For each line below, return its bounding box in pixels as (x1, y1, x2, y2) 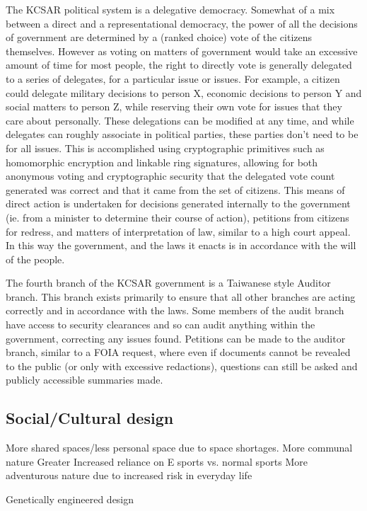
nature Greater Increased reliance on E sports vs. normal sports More (6, 454, 308, 469)
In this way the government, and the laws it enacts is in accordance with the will (6, 238, 356, 253)
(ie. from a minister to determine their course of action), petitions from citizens (6, 209, 349, 224)
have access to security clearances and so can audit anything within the (6, 317, 315, 332)
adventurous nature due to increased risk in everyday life (6, 468, 252, 483)
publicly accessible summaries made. (6, 372, 163, 387)
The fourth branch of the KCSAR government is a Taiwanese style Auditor (6, 275, 331, 290)
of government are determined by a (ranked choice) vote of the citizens (6, 30, 313, 45)
